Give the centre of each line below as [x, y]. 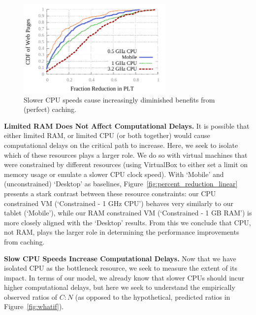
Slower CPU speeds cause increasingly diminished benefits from [119, 99]
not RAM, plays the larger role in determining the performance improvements [122, 232]
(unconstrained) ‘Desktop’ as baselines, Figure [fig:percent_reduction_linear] [121, 184]
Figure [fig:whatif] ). [34, 306]
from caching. [24, 241]
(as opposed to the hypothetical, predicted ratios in [153, 297]
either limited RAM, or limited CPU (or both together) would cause [107, 135]
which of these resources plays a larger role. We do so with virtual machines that [126, 155]
